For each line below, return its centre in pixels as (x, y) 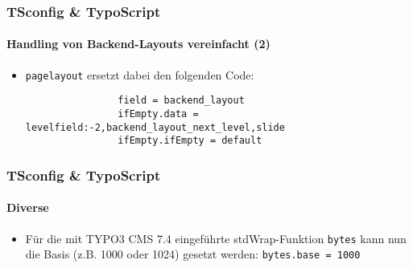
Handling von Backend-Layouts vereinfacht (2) (138, 44)
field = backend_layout (181, 101)
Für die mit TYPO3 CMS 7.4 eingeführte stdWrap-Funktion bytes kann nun (216, 238)
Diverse (28, 207)
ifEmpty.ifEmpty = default (190, 141)
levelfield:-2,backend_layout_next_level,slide (155, 127)
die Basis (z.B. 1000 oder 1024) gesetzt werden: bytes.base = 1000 (193, 254)
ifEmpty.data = (158, 114)
